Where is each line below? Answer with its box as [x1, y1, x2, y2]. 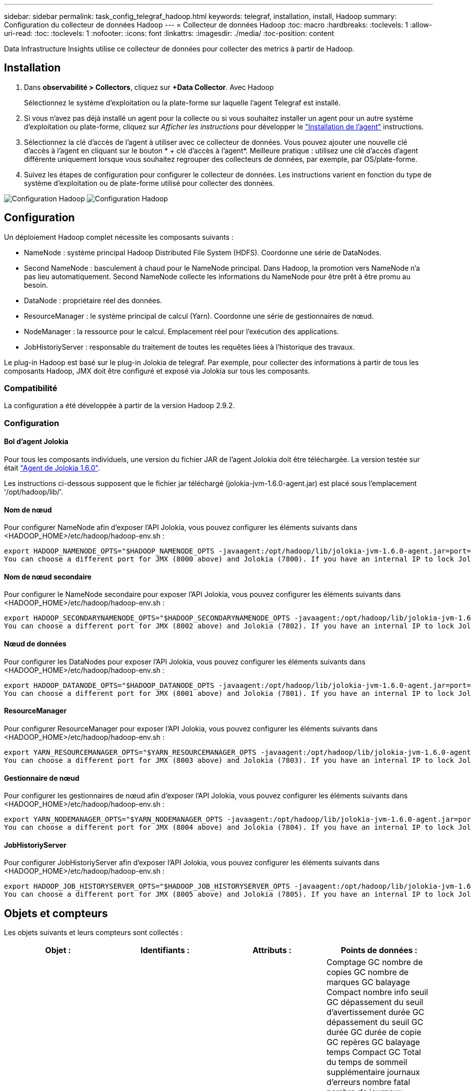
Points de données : [341, 945, 418, 956]
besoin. [24, 280, 48, 289]
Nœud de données [4, 639, 67, 648]
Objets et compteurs [4, 907, 108, 920]
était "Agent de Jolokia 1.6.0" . [4, 464, 100, 473]
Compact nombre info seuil [326, 987, 428, 998]
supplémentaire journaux [326, 1067, 420, 1078]
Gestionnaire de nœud [4, 773, 80, 782]
